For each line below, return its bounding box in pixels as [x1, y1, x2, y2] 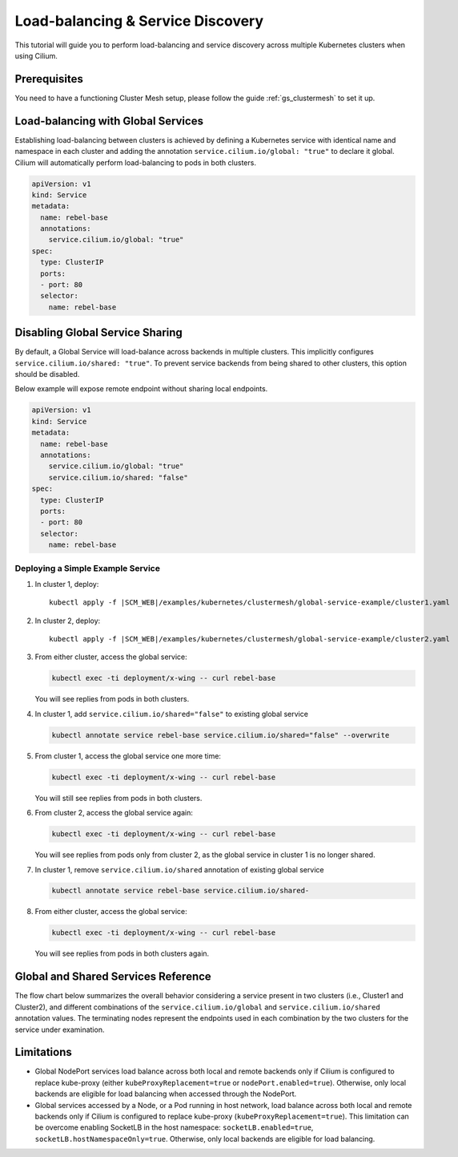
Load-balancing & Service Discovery [14, 12, 264, 30]
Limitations [14, 1046, 72, 1059]
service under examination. [14, 1025, 105, 1034]
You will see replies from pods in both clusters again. [34, 949, 210, 958]
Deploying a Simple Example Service [14, 562, 160, 573]
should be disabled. [14, 370, 80, 379]
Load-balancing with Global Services [14, 114, 204, 127]
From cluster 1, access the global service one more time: [34, 750, 222, 761]
